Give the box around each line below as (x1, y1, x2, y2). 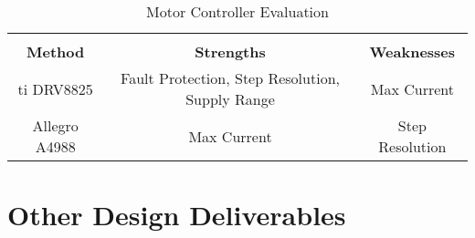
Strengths (195, 41, 266, 62)
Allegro (32, 115, 79, 136)
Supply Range (185, 88, 275, 109)
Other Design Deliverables (7, 196, 346, 233)
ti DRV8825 (17, 78, 93, 99)
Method (26, 41, 85, 62)
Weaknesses (369, 41, 456, 62)
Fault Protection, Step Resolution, (121, 67, 340, 88)
